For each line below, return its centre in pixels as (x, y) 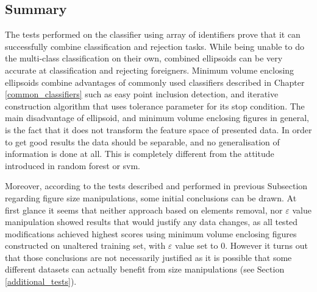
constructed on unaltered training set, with (85, 245)
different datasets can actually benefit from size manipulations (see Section (145, 269)
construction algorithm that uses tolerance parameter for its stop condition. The (155, 106)
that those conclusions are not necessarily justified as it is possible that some (148, 257)
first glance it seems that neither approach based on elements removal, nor (144, 210)
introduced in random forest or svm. (73, 165)
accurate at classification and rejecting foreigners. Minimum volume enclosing (150, 70)
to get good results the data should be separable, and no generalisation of (142, 141)
